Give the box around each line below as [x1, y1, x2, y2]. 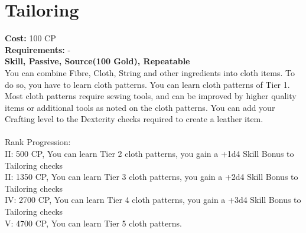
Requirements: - [5, 43, 71, 55]
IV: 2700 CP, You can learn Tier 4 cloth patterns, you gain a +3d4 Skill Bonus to [5, 193, 301, 206]
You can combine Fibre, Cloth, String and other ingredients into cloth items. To [5, 66, 295, 78]
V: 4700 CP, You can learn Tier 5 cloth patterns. [5, 216, 182, 229]
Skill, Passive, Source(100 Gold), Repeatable [5, 55, 190, 67]
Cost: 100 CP [5, 32, 56, 44]
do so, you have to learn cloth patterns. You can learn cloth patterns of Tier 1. [5, 78, 290, 90]
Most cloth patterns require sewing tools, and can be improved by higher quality [5, 90, 297, 102]
